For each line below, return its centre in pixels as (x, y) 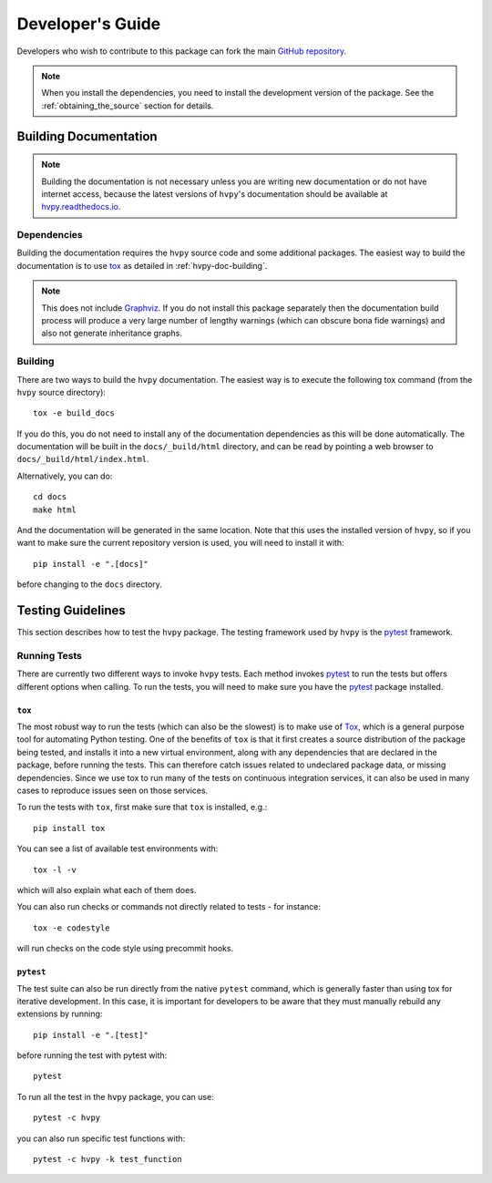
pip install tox (69, 828)
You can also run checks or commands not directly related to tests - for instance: (169, 907)
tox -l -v (55, 869)
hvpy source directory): (61, 392)
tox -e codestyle (72, 928)
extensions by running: (60, 1014)
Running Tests (49, 655)
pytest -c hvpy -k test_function (108, 1159)
